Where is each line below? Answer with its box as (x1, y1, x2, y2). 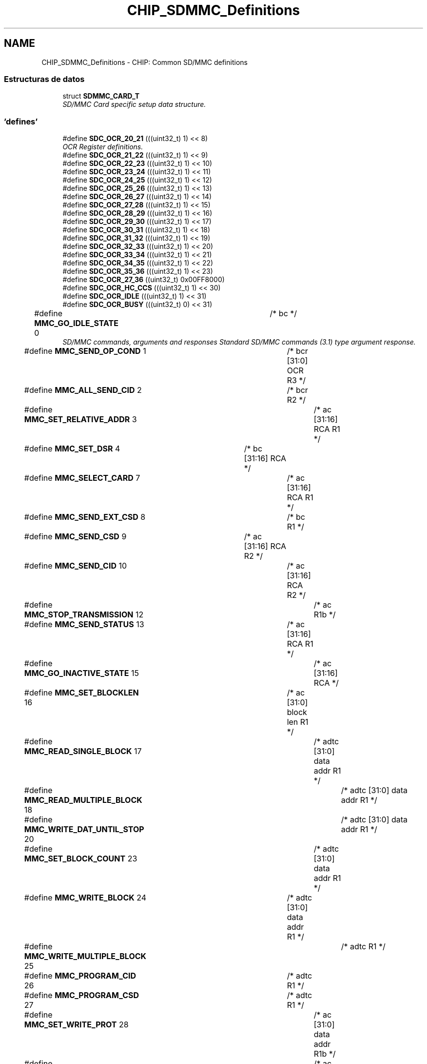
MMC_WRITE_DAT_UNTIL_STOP (24, 824, 144, 835)
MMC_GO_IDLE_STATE (34, 318, 118, 328)
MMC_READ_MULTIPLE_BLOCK (24, 795, 142, 805)
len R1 (287, 717, 309, 727)
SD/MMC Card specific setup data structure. (62, 100, 206, 109)
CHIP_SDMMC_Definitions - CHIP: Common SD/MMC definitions (41, 58, 248, 66)
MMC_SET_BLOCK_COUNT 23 (24, 854, 137, 864)
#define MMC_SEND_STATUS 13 (24, 619, 144, 630)
